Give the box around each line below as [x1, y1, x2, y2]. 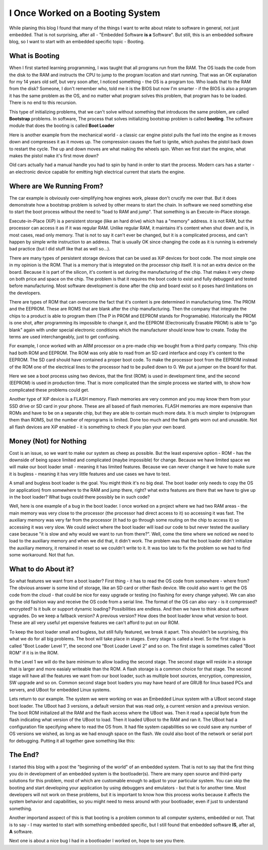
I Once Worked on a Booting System [9, 7, 161, 18]
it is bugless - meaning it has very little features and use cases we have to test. [9, 471, 171, 477]
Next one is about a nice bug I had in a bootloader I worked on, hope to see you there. [9, 838, 185, 844]
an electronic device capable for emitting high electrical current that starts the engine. [9, 169, 186, 175]
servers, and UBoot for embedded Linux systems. [9, 687, 111, 693]
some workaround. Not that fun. [9, 552, 74, 558]
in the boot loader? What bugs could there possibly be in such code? [9, 494, 150, 500]
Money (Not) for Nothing [9, 437, 87, 445]
